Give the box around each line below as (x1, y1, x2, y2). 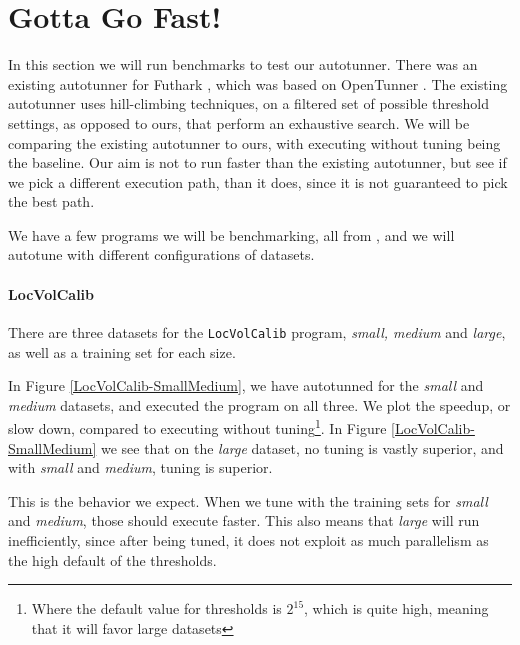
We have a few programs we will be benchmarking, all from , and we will (8, 224, 455, 245)
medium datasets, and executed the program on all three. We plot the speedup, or (8, 394, 511, 415)
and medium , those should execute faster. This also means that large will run (8, 510, 480, 531)
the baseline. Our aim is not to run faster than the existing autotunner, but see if (8, 152, 507, 173)
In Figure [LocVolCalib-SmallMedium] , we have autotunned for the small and (8, 375, 484, 396)
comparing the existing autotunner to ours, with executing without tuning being (8, 132, 501, 153)
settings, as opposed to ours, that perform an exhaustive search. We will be (8, 112, 470, 133)
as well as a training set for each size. (8, 341, 236, 362)
